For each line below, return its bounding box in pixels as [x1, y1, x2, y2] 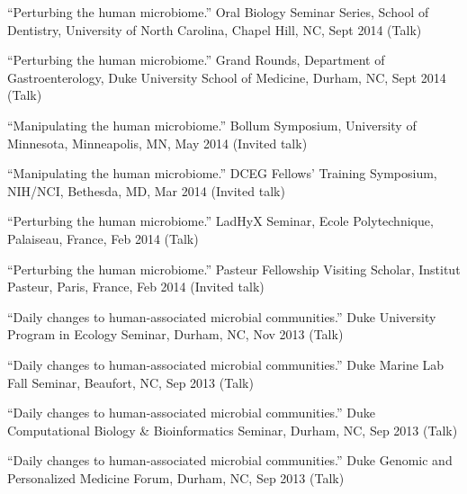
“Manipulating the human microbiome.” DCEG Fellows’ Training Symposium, [7, 164, 437, 183]
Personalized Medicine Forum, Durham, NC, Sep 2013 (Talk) [7, 468, 345, 487]
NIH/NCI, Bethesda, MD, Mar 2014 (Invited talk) [7, 181, 285, 200]
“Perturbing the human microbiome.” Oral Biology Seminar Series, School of [7, 3, 429, 21]
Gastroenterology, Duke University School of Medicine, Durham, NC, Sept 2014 [7, 67, 446, 86]
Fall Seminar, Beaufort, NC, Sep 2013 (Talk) [7, 373, 254, 391]
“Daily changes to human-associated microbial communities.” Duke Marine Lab [7, 355, 445, 373]
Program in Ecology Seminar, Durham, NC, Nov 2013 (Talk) [7, 325, 344, 344]
